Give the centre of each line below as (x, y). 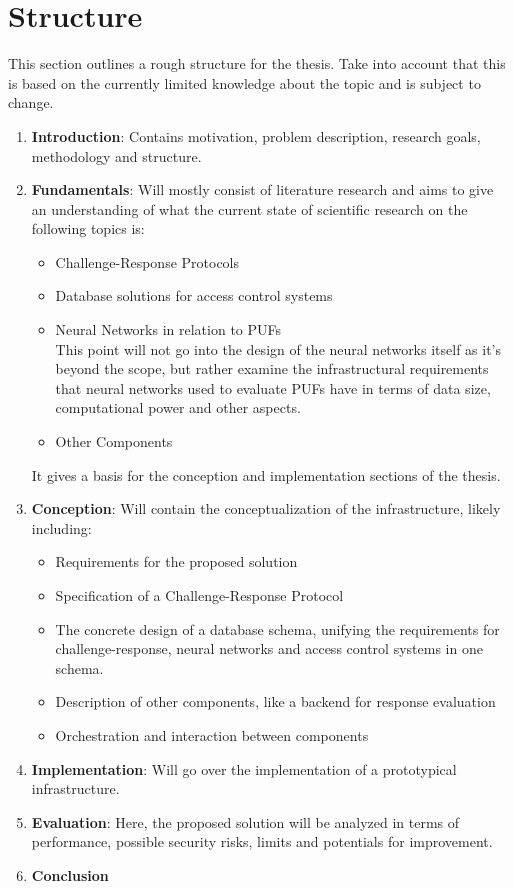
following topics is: (88, 228)
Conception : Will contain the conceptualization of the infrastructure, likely (266, 508)
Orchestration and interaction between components (212, 734)
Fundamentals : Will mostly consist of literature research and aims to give (262, 189)
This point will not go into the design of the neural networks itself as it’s (278, 348)
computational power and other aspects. (178, 407)
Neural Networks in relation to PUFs (168, 329)
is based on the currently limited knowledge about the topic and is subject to (244, 82)
